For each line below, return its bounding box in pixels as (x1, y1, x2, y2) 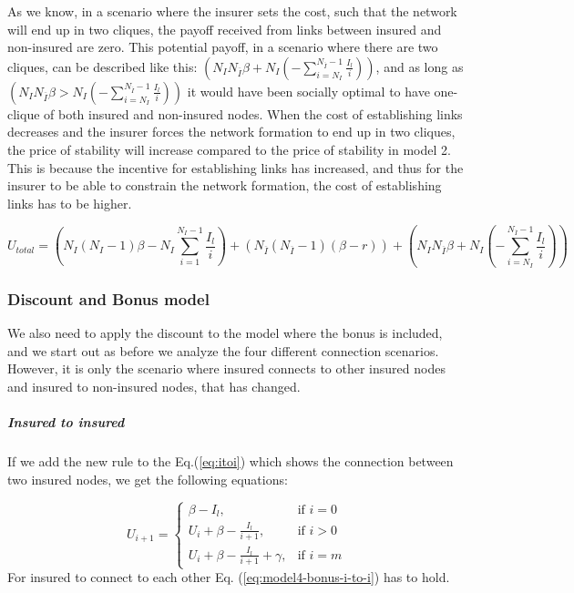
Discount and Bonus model (7, 287, 210, 310)
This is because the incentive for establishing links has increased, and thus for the (7, 158, 464, 177)
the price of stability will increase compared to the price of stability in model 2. (7, 139, 451, 158)
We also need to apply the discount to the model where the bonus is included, (7, 323, 443, 343)
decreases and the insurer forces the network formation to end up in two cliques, (7, 122, 456, 141)
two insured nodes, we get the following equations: (7, 469, 288, 488)
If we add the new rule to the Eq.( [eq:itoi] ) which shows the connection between (7, 452, 454, 471)
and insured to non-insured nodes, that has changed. (7, 376, 301, 395)
